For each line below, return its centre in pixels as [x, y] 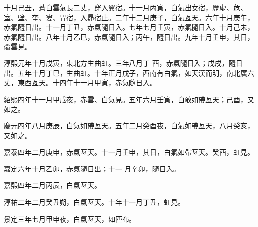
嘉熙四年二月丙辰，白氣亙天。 [53, 185]
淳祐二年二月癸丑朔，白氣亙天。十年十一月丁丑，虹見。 [94, 201]
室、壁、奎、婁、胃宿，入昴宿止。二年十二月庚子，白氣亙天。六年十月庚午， [129, 17]
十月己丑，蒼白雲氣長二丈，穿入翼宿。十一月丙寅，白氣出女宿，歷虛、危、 [126, 7]
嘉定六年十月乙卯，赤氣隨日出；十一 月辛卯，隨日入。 [92, 168]
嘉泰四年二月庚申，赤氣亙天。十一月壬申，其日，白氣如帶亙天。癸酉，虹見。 [129, 152]
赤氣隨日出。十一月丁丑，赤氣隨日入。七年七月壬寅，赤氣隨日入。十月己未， [129, 27]
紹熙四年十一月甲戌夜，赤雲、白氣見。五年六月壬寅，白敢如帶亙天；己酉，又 [129, 99]
